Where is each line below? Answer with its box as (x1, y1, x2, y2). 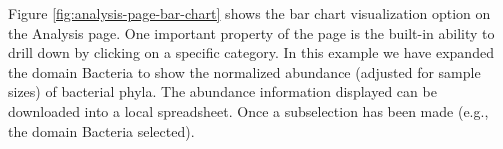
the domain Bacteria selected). (8, 120, 195, 141)
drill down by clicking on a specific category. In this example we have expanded (8, 42, 494, 63)
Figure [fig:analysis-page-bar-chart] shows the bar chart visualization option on (8, 3, 491, 23)
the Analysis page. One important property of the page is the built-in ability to (8, 22, 495, 43)
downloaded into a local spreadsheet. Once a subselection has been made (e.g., (8, 100, 489, 121)
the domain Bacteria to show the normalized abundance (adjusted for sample (8, 61, 481, 82)
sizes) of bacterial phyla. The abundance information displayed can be (8, 81, 437, 102)
